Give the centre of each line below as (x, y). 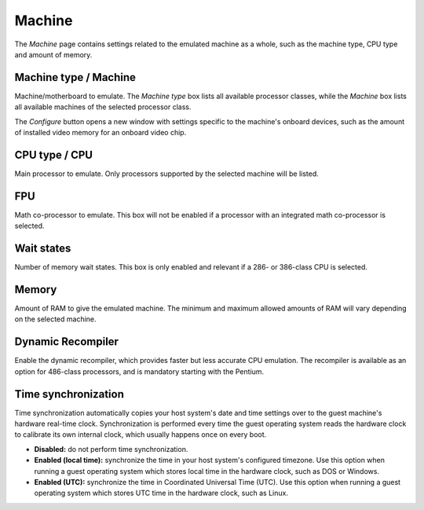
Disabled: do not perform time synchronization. (111, 449)
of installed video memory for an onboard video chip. (101, 133)
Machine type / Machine (75, 77)
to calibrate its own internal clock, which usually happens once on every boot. (141, 435)
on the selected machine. (56, 319)
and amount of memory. (53, 54)
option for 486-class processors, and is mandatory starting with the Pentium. (139, 371)
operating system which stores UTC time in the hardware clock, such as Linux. (161, 493)
